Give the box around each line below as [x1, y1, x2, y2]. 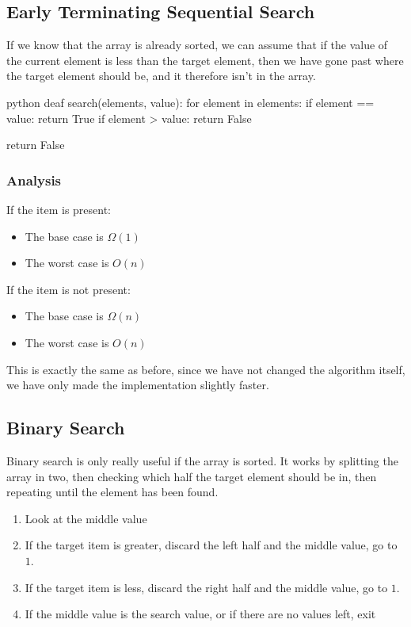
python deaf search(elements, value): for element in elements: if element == [6, 94, 375, 110]
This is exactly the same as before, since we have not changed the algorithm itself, [6, 361, 405, 377]
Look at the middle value [25, 510, 147, 526]
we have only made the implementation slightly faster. [6, 377, 269, 393]
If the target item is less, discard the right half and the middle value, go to [25, 579, 388, 595]
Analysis [6, 170, 62, 189]
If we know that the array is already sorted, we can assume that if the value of [6, 36, 388, 53]
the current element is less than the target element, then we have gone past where [6, 52, 404, 68]
